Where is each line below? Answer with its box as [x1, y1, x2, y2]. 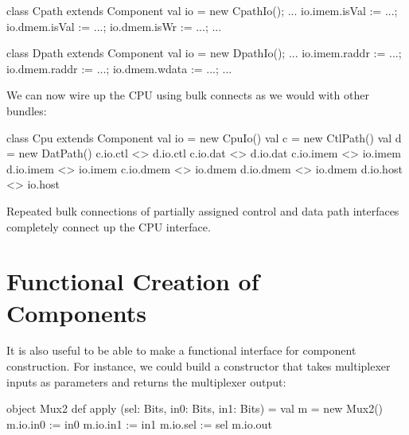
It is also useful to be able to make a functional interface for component [6, 342, 356, 359]
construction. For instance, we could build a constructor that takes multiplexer [6, 358, 391, 375]
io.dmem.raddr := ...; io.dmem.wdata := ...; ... [6, 60, 232, 76]
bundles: [6, 102, 47, 118]
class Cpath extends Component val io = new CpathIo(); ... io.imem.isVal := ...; [6, 2, 398, 18]
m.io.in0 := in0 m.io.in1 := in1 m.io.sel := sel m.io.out [6, 415, 272, 432]
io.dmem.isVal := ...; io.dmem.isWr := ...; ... [6, 17, 222, 34]
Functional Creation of [6, 265, 259, 297]
